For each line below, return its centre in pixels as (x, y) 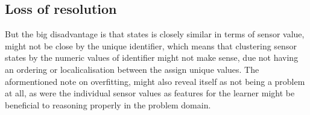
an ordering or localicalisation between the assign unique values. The (132, 69)
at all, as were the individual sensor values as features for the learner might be (150, 93)
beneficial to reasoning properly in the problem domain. (108, 104)
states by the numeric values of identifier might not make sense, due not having (152, 57)
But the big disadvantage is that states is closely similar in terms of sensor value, (155, 34)
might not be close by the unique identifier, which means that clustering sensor (151, 45)
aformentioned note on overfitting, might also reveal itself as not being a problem (155, 81)
